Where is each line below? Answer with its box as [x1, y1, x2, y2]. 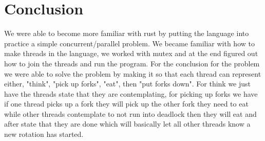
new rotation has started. [4, 129, 84, 139]
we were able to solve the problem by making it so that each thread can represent [4, 68, 261, 79]
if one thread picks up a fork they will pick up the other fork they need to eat [4, 98, 249, 109]
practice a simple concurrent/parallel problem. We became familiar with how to [4, 38, 255, 48]
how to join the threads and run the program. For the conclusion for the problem [4, 58, 260, 68]
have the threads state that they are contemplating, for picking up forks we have [4, 88, 258, 99]
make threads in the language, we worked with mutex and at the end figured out [4, 48, 258, 59]
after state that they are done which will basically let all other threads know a [4, 118, 251, 129]
